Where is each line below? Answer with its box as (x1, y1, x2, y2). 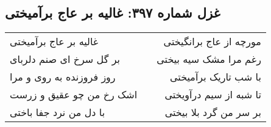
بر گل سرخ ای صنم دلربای (10, 52, 120, 67)
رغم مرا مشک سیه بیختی (157, 52, 261, 67)
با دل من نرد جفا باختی (10, 105, 105, 120)
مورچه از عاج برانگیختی (163, 34, 261, 49)
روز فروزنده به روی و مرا (10, 70, 116, 84)
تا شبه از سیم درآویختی (164, 87, 261, 102)
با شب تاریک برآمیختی (170, 70, 261, 84)
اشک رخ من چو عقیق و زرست (10, 87, 138, 102)
